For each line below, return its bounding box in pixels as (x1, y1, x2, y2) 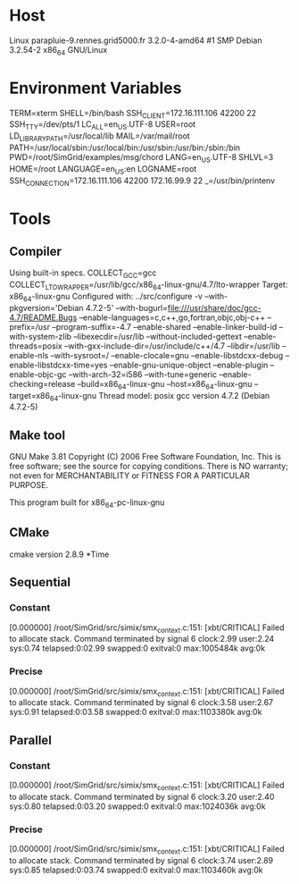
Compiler (9, 244, 62, 259)
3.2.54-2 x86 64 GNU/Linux (9, 44, 108, 57)
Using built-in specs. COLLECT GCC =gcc (9, 267, 157, 281)
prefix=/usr (9, 321, 51, 332)
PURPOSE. (9, 480, 49, 491)
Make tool (9, 427, 65, 442)
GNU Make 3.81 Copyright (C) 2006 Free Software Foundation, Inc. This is (9, 451, 281, 462)
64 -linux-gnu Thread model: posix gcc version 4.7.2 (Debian (49, 390, 270, 403)
